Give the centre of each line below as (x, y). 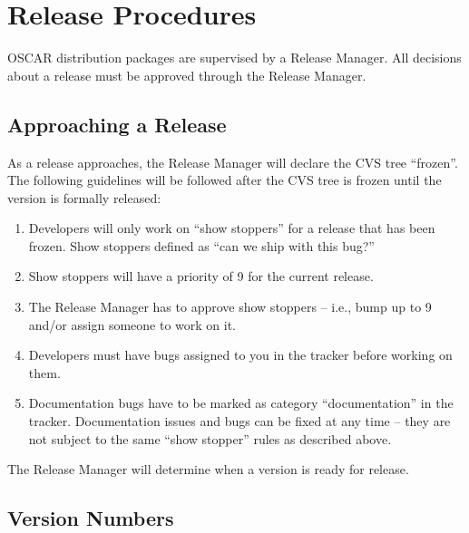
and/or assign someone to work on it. (132, 324)
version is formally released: (84, 197)
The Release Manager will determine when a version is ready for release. (208, 469)
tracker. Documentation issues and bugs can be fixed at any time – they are (239, 421)
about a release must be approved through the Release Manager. (187, 75)
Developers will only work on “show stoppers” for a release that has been (232, 228)
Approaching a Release (117, 124)
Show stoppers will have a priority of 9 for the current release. (201, 276)
